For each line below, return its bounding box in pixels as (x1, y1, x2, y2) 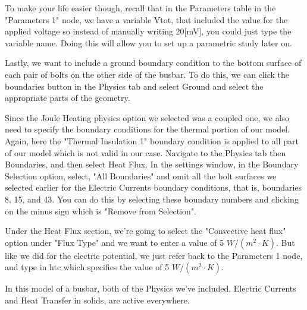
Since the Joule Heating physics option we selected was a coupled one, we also (5, 111, 290, 124)
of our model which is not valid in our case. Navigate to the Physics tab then (5, 146, 286, 159)
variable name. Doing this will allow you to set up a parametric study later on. (5, 36, 292, 49)
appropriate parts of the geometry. (5, 91, 130, 104)
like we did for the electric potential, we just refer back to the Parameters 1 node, (5, 249, 303, 261)
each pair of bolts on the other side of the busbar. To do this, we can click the (5, 68, 289, 80)
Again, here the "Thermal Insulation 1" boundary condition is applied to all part (5, 134, 299, 147)
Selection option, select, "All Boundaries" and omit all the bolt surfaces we (5, 169, 277, 182)
